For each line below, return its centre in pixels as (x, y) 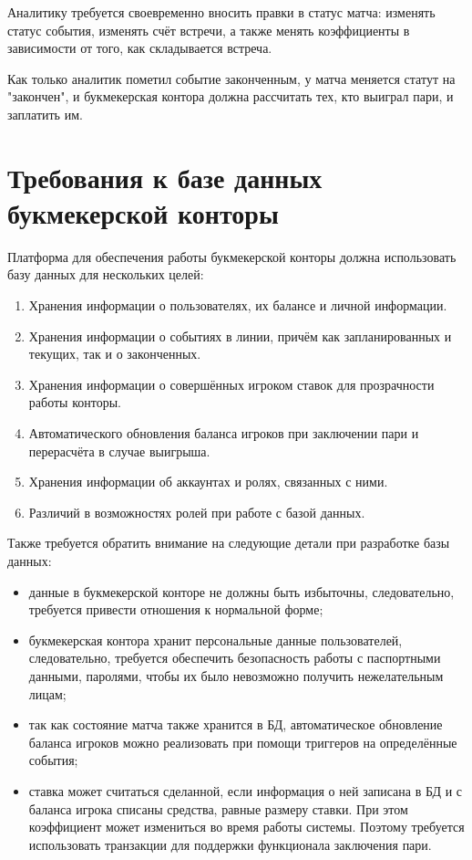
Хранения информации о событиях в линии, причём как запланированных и (240, 336)
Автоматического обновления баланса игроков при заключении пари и (224, 433)
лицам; (47, 693)
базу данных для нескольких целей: (106, 274)
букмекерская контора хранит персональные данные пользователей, (215, 640)
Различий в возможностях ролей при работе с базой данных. (197, 512)
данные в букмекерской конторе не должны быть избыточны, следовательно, (241, 591)
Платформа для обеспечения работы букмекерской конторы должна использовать (232, 256)
